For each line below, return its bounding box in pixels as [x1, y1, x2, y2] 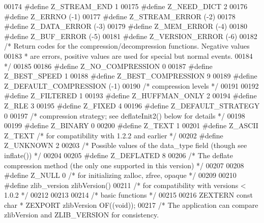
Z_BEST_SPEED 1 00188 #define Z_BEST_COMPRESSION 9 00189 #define [4, 70, 257, 81]
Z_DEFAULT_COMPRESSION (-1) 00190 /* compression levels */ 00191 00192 [4, 80, 259, 91]
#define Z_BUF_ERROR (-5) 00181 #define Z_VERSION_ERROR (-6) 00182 [4, 30, 257, 41]
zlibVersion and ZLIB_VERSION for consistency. [4, 209, 159, 220]
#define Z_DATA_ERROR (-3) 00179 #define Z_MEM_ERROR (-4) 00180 [4, 21, 247, 31]
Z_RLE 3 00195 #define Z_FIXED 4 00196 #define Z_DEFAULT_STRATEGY [4, 100, 260, 110]
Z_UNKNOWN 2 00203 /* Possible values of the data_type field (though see [4, 140, 247, 151]
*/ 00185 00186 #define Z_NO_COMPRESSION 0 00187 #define [4, 60, 213, 71]
